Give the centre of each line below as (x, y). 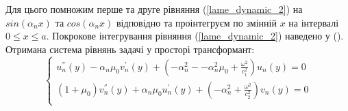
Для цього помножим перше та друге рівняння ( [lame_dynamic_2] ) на (154, 9)
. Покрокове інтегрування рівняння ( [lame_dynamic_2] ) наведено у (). (195, 36)
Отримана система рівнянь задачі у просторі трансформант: (130, 49)
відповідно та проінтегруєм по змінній (197, 22)
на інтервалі (314, 22)
